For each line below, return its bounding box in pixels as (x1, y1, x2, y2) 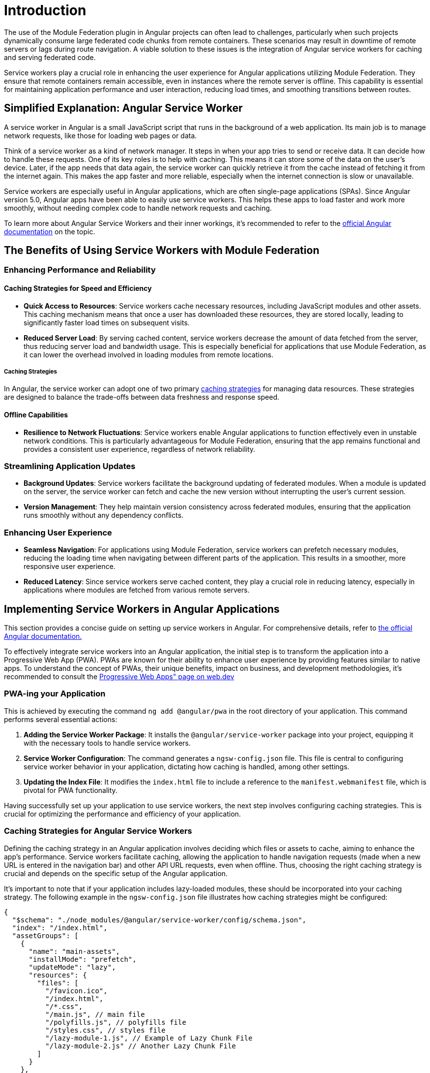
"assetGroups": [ (12, 931, 79, 940)
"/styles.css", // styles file (45, 1026, 166, 1034)
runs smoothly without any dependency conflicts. (24, 511, 184, 520)
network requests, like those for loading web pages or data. (4, 131, 197, 140)
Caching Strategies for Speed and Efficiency (4, 284, 152, 293)
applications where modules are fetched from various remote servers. (24, 586, 250, 595)
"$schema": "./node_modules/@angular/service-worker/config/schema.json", (12, 915, 307, 924)
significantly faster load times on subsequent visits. (24, 318, 190, 327)
